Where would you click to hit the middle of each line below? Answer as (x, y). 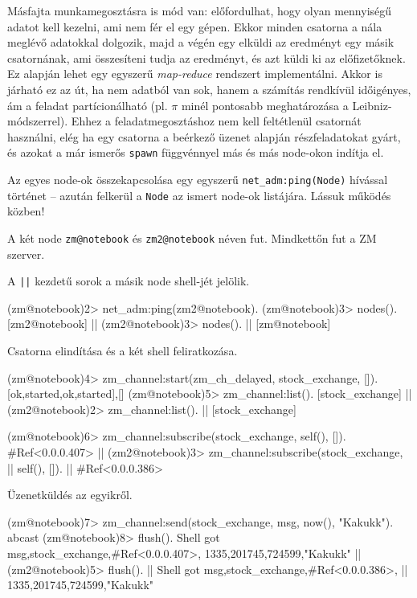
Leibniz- (372, 105)
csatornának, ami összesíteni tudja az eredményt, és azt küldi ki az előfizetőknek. (206, 57)
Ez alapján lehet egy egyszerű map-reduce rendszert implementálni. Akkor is (195, 74)
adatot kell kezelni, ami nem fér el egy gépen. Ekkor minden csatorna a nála (195, 26)
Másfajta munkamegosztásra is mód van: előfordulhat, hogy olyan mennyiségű (200, 10)
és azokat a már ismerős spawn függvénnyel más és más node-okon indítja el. (196, 152)
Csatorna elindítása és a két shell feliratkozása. (123, 350)
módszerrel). (38, 121)
